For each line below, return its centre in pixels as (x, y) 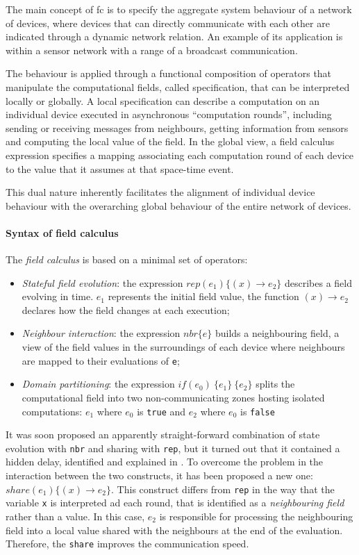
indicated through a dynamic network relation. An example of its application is (174, 36)
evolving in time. (58, 296)
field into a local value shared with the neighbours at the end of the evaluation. (174, 530)
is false (257, 411)
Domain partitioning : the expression (98, 384)
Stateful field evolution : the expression (102, 282)
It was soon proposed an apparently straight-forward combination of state (163, 434)
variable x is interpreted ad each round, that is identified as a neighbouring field (175, 503)
